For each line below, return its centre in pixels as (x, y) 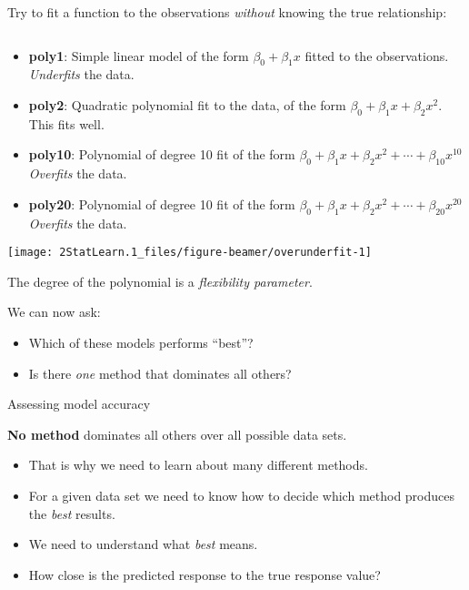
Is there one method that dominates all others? (160, 373)
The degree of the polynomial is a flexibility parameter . (160, 281)
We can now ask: (54, 312)
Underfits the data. (81, 74)
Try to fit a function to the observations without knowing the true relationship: (227, 12)
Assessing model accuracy (79, 404)
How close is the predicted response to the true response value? (205, 574)
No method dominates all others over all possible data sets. (177, 434)
